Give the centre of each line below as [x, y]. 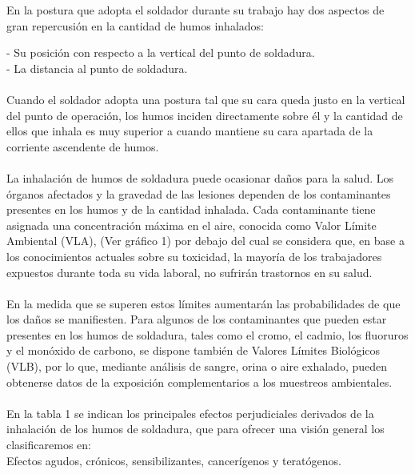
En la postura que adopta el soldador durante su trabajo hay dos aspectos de [196, 10]
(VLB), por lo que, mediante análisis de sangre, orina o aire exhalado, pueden [197, 366]
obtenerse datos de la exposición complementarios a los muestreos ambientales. [200, 382]
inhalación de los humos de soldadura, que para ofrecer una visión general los [196, 429]
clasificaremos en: [49, 445]
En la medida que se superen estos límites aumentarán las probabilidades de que [204, 303]
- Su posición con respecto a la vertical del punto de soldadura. [161, 52]
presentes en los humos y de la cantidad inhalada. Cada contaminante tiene [191, 209]
